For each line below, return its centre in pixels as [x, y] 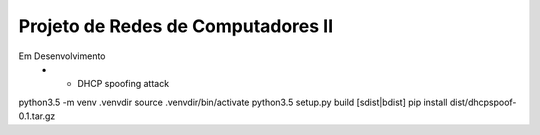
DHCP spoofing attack [123, 84]
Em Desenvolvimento [62, 56]
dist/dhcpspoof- [483, 102]
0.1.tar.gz [37, 116]
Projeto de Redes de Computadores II [176, 26]
